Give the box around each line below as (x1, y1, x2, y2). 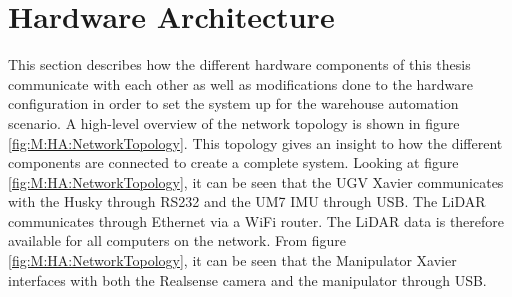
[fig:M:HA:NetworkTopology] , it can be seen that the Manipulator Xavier (8, 250, 457, 271)
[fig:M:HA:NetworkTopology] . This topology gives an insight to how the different (8, 132, 503, 153)
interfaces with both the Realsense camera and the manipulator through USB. (8, 269, 487, 290)
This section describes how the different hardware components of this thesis (8, 54, 471, 75)
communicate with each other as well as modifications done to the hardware (8, 73, 474, 94)
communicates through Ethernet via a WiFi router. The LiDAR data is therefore (8, 210, 505, 231)
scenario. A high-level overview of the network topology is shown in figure (8, 112, 460, 133)
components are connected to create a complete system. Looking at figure (8, 152, 459, 173)
